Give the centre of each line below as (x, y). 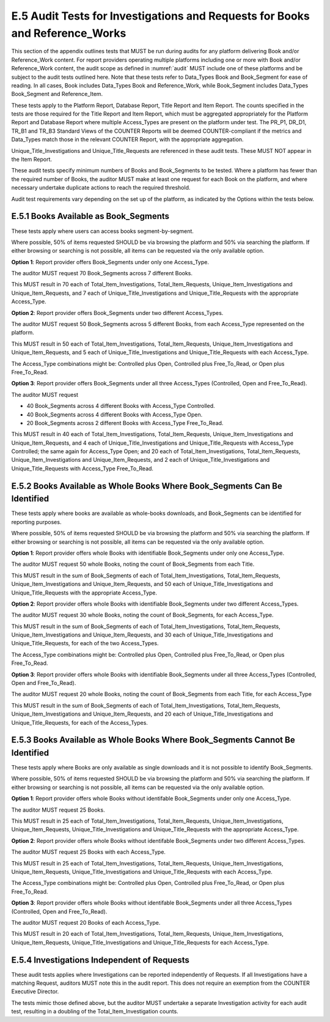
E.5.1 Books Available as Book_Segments (90, 216)
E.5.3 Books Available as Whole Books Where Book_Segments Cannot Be (153, 740)
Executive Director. (35, 991)
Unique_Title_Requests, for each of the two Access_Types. (85, 643)
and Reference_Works (69, 33)
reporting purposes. (36, 522)
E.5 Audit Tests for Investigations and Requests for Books (160, 16)
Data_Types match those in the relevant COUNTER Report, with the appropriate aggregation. (127, 139)
